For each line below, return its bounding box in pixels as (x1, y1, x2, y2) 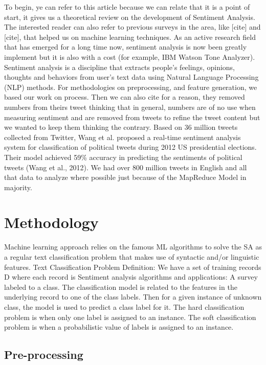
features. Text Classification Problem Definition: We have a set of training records (4, 261, 261, 272)
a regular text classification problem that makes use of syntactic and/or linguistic (4, 252, 259, 262)
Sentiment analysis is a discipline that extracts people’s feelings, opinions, (4, 61, 235, 72)
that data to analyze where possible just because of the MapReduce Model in (4, 172, 247, 182)
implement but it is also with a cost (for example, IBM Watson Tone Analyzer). (4, 51, 255, 62)
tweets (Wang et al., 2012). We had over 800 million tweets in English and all (4, 162, 247, 172)
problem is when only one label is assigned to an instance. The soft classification (4, 311, 256, 322)
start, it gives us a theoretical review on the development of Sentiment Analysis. (4, 11, 255, 22)
